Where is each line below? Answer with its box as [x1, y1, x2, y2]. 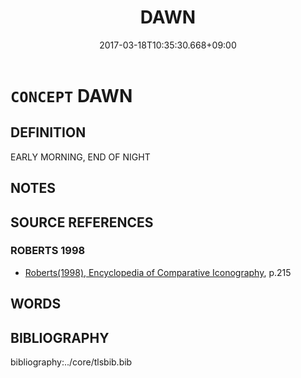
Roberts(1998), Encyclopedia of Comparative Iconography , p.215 [24, 266, 292, 278]
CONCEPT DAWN [10, 84, 133, 107]
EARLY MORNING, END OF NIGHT [10, 151, 151, 163]
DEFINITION [10, 124, 87, 141]
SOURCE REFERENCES [10, 214, 154, 231]
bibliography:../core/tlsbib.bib [10, 356, 133, 368]
